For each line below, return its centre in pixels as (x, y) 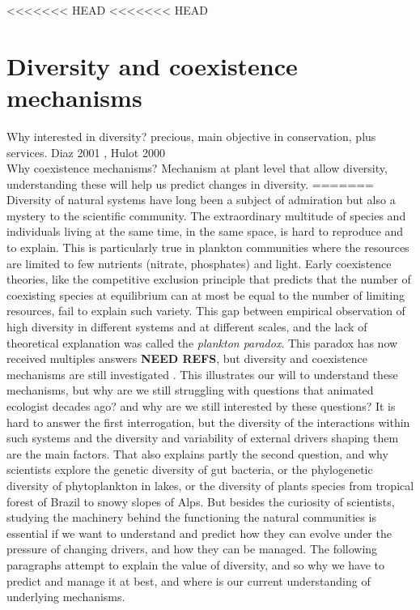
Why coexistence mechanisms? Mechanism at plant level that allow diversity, (197, 168)
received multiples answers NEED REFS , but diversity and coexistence (187, 358)
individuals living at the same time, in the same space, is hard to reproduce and (205, 231)
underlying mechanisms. (66, 597)
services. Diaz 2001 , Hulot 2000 (86, 152)
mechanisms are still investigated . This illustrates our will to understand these (202, 374)
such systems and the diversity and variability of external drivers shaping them (203, 438)
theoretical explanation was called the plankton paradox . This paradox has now (202, 342)
